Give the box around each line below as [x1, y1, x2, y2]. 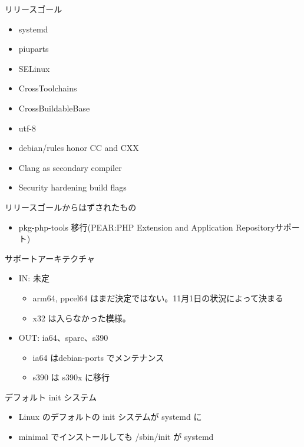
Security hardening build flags [18, 181, 127, 193]
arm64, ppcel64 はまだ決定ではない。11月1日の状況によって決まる [32, 291, 284, 304]
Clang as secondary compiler [18, 161, 122, 173]
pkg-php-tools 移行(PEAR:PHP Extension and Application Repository [18, 221, 275, 233]
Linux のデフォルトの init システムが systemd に [18, 410, 202, 423]
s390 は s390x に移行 [32, 371, 110, 383]
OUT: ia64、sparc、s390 [18, 331, 108, 344]
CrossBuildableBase [18, 101, 90, 114]
